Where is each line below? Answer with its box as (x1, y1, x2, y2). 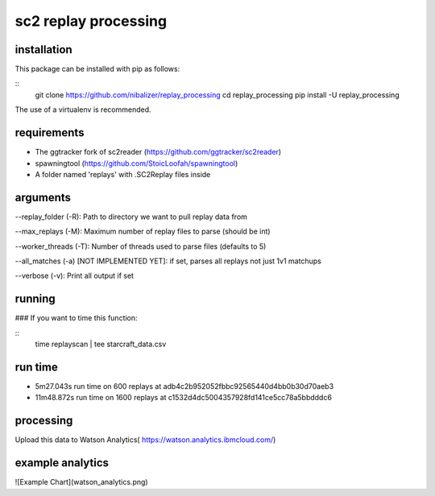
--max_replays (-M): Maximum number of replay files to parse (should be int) (14, 226, 271, 237)
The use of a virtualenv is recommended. (14, 105, 151, 114)
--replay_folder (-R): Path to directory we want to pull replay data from (14, 212, 247, 221)
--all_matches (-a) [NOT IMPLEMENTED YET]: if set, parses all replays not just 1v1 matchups (14, 256, 321, 266)
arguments (14, 190, 72, 205)
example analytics (14, 456, 109, 470)
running (14, 292, 56, 306)
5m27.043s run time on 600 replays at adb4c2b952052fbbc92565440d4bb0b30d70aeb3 (35, 381, 334, 391)
